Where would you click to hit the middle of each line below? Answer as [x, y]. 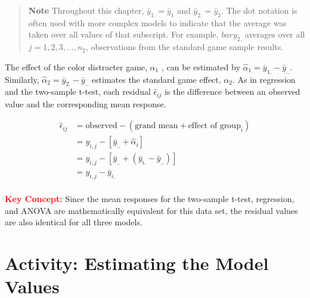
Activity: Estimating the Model [137, 263]
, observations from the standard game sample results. [185, 47]
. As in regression [264, 79]
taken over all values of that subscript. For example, [123, 34]
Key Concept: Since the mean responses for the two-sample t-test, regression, [150, 199]
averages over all [275, 34]
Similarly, [22, 79]
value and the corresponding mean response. [86, 103]
